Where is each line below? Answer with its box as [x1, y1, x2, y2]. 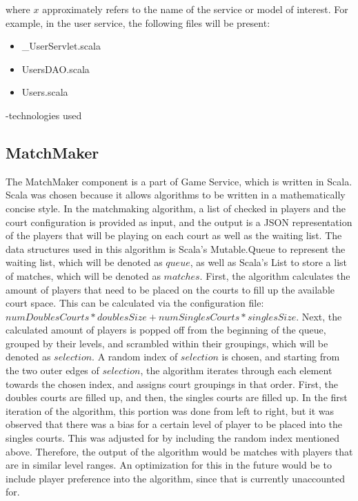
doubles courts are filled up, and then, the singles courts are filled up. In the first [6, 390, 348, 405]
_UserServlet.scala [21, 39, 101, 53]
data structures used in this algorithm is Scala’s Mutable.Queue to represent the [6, 241, 346, 256]
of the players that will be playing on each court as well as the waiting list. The [6, 228, 342, 243]
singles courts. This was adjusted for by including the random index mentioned [6, 431, 339, 445]
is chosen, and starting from [221, 349, 340, 364]
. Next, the [296, 309, 342, 323]
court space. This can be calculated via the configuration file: [6, 296, 264, 310]
